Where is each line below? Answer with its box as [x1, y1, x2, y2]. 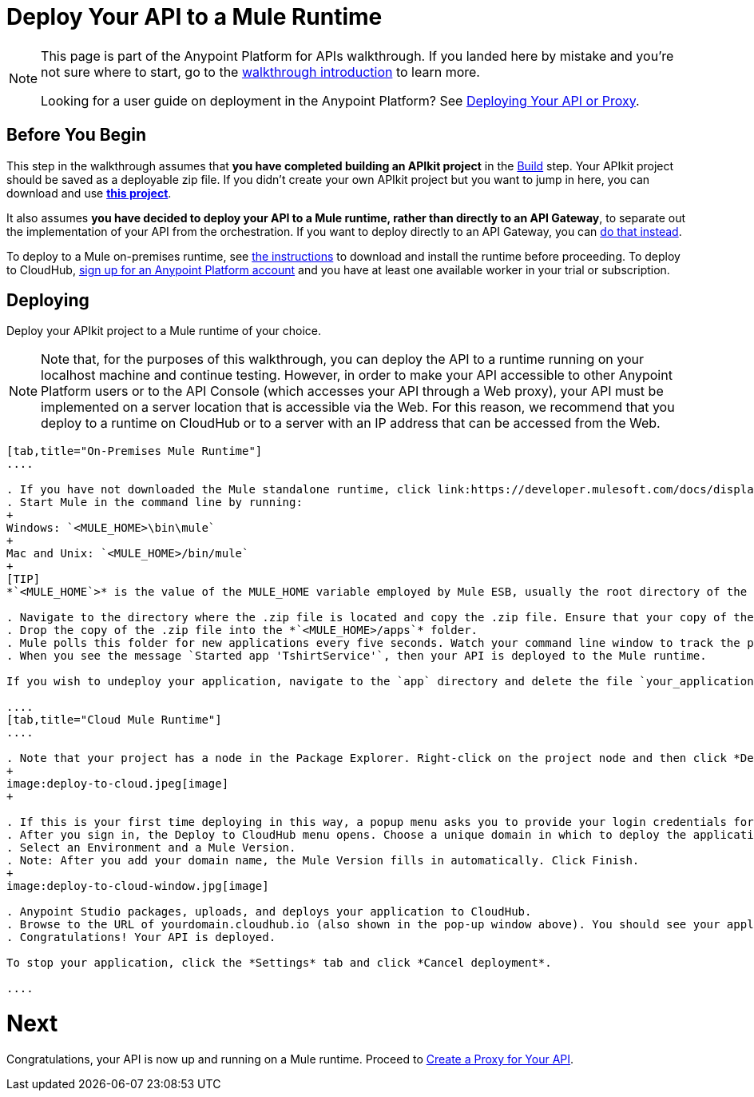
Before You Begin [6, 125, 147, 146]
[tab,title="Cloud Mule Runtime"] [6, 713, 222, 727]
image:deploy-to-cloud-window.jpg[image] [6, 880, 269, 893]
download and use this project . [6, 185, 172, 200]
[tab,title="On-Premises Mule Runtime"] [6, 445, 263, 458]
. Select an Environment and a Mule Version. [6, 841, 296, 855]
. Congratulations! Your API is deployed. [6, 931, 276, 944]
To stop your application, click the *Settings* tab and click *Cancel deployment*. [6, 956, 552, 970]
